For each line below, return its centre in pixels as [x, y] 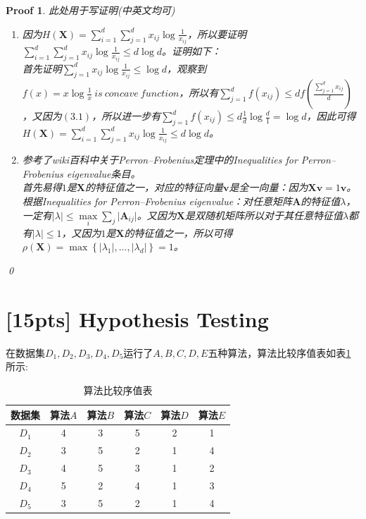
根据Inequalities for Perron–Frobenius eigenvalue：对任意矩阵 [157, 201]
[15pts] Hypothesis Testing [137, 318]
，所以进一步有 [126, 116]
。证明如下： [192, 51]
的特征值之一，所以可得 [178, 232]
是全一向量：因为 [269, 187]
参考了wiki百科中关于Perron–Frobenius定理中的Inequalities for [160, 160]
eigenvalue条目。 [103, 173]
